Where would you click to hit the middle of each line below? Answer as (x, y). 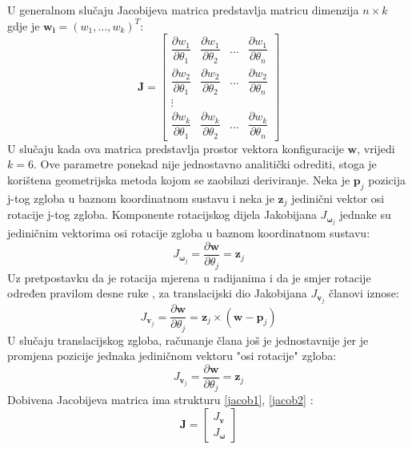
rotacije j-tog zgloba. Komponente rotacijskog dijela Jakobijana (162, 214)
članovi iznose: (364, 293)
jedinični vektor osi (338, 198)
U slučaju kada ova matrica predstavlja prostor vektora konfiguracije (176, 148)
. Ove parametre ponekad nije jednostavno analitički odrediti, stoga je (205, 164)
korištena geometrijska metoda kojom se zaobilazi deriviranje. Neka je (179, 180)
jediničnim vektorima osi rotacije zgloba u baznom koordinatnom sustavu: (189, 233)
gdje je (24, 25)
